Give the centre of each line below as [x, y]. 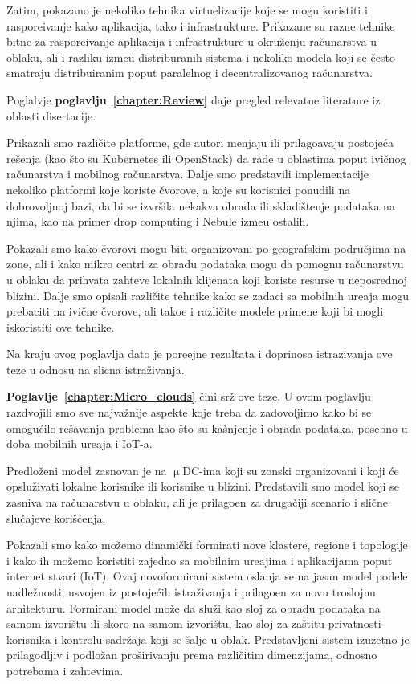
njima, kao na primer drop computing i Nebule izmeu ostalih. [158, 221]
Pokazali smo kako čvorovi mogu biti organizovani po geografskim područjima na [206, 248]
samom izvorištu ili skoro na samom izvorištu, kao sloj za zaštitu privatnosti [194, 623]
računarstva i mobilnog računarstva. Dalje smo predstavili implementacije [188, 174]
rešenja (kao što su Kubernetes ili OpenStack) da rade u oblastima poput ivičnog [206, 158]
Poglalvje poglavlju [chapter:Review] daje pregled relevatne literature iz [194, 99]
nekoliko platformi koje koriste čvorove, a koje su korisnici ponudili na [179, 189]
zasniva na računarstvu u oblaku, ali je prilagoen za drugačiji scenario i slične [197, 502]
